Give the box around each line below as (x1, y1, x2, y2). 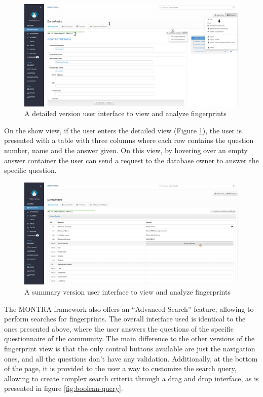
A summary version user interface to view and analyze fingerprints (24, 286, 231, 297)
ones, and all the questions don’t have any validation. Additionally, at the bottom (4, 353, 258, 364)
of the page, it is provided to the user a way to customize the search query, (4, 363, 237, 374)
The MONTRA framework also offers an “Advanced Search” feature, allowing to (4, 303, 254, 314)
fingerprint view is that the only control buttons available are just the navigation (4, 343, 255, 353)
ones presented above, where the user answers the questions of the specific (4, 323, 234, 334)
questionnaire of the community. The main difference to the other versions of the (4, 333, 255, 344)
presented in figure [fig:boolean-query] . (4, 383, 123, 393)
